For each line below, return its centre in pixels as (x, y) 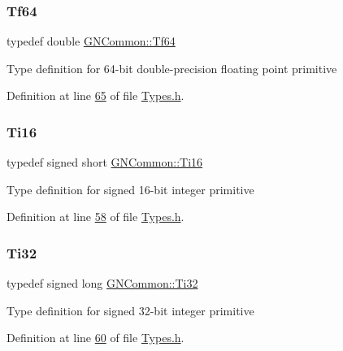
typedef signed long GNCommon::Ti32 (102, 283)
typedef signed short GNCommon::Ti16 (105, 162)
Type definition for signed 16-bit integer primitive (130, 189)
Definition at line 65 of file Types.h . (96, 95)
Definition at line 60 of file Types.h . (96, 338)
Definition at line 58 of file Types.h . (96, 217)
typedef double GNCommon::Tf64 (91, 41)
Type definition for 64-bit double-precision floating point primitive (172, 68)
